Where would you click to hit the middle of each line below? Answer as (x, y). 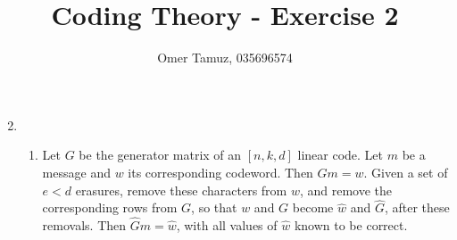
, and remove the (346, 190)
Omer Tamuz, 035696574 (225, 58)
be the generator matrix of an (160, 155)
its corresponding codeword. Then (220, 172)
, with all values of (227, 225)
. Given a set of (406, 172)
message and (76, 172)
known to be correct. (351, 225)
